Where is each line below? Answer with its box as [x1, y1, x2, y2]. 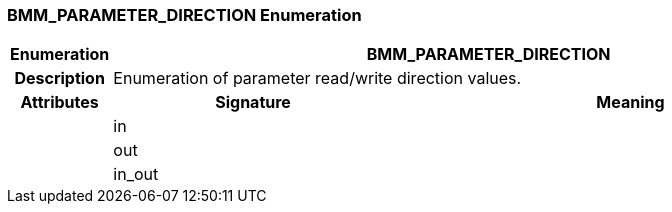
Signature [215, 92, 291, 113]
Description [14, 68, 105, 89]
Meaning [596, 92, 665, 113]
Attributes [20, 92, 99, 113]
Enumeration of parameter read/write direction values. [113, 68, 522, 89]
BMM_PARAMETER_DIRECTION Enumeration [7, 5, 362, 25]
